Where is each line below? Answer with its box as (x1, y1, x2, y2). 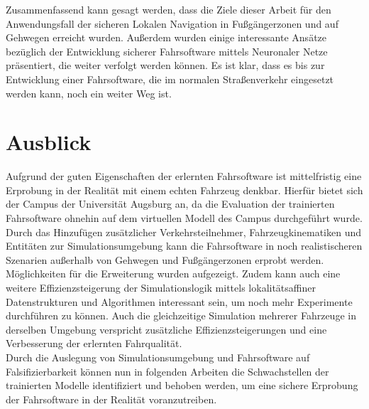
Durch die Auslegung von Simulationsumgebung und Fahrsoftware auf (6, 350, 310, 364)
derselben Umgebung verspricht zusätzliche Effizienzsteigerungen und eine (6, 322, 327, 336)
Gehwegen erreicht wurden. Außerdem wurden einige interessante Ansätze (6, 30, 327, 45)
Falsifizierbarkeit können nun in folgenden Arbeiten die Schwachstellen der (6, 363, 329, 378)
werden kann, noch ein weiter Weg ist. (6, 85, 172, 100)
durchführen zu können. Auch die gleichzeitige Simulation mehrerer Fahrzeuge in (6, 308, 356, 323)
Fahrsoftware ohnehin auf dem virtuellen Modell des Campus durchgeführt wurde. (6, 211, 363, 225)
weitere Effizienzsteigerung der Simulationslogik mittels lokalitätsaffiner (6, 280, 316, 295)
